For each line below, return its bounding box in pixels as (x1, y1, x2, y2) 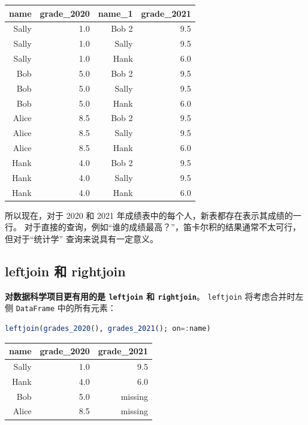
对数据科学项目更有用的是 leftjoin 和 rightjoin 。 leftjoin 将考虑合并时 (5, 290, 295, 302)
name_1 (98, 7, 133, 19)
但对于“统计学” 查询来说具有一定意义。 (5, 232, 158, 245)
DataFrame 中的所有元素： (16, 302, 116, 314)
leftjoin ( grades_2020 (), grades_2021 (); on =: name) (5, 324, 211, 333)
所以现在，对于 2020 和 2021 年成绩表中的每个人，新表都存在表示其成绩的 (5, 209, 293, 221)
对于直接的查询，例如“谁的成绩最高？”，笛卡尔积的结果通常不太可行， (24, 221, 301, 233)
